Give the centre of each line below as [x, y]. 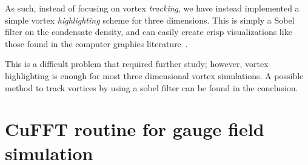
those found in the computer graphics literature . [96, 43]
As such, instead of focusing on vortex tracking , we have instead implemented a [152, 8]
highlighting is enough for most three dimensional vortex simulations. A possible [154, 75]
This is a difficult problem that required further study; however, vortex [137, 64]
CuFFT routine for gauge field [135, 129]
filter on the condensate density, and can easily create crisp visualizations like [149, 32]
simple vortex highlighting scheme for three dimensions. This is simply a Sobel [150, 20]
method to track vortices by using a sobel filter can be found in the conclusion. [152, 87]
